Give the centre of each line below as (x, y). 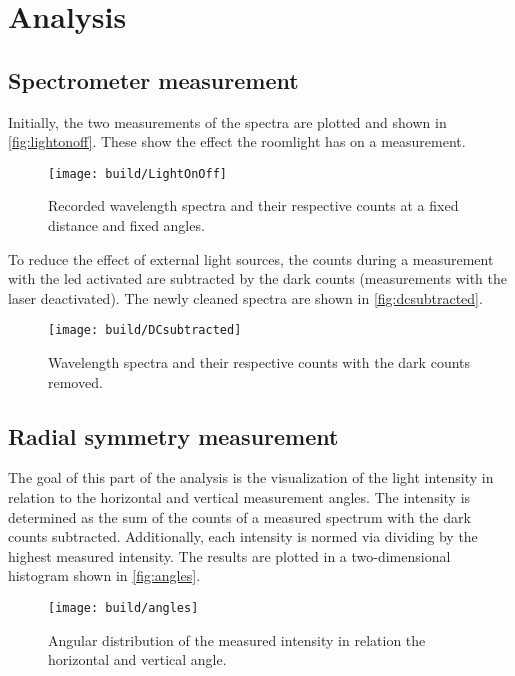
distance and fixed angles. (126, 225)
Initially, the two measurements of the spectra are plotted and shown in (227, 121)
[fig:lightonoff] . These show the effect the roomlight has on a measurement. (237, 141)
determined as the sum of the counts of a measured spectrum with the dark (239, 516)
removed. (75, 381)
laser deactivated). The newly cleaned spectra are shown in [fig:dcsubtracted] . (245, 297)
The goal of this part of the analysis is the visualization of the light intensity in (251, 477)
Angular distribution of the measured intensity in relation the (237, 639)
